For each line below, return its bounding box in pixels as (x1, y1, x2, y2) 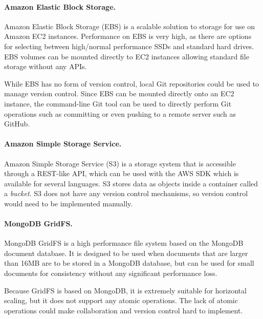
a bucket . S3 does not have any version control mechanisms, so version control (4, 188, 248, 199)
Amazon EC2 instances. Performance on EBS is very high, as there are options (4, 31, 252, 41)
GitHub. (4, 118, 30, 129)
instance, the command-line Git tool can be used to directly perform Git (4, 98, 232, 109)
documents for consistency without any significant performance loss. (4, 268, 217, 279)
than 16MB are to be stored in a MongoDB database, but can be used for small (4, 258, 254, 268)
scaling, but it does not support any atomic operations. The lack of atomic (4, 295, 238, 306)
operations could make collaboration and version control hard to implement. (4, 305, 243, 315)
